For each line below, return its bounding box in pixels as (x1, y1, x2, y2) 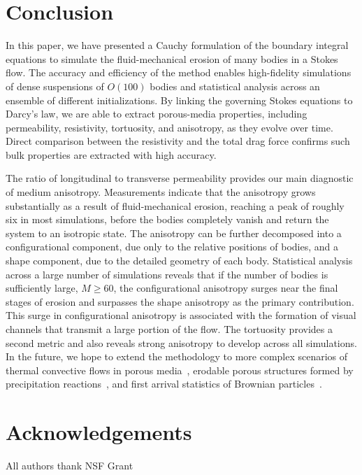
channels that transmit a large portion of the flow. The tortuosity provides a (6, 322, 333, 336)
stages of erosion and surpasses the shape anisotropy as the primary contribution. (6, 294, 354, 309)
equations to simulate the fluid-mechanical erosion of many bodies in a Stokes (6, 51, 338, 66)
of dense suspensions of (6, 78, 104, 93)
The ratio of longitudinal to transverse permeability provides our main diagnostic (6, 171, 354, 185)
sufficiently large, (6, 281, 78, 295)
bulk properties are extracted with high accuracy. (6, 147, 217, 162)
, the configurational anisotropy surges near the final (113, 281, 338, 295)
